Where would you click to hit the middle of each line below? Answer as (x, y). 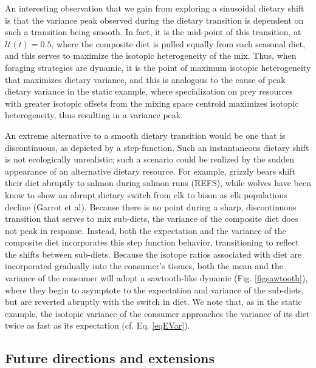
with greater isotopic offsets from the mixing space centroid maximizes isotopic (152, 103)
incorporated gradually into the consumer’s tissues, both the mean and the (144, 266)
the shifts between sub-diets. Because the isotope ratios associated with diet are (153, 254)
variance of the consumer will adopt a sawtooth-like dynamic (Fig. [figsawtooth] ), (156, 278)
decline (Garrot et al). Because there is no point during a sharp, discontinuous (151, 206)
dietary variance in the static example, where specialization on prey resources (149, 91)
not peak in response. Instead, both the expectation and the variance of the (146, 230)
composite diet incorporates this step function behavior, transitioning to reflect (152, 242)
